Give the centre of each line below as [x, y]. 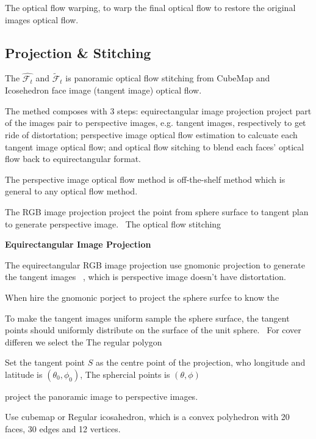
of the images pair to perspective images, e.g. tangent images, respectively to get [156, 123]
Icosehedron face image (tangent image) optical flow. [103, 90]
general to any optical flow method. [71, 191]
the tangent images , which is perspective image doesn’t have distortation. [145, 277]
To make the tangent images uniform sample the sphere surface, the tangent [147, 318]
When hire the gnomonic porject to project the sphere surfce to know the [142, 297]
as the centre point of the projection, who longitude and [200, 362]
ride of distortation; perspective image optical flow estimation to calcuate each [151, 134]
